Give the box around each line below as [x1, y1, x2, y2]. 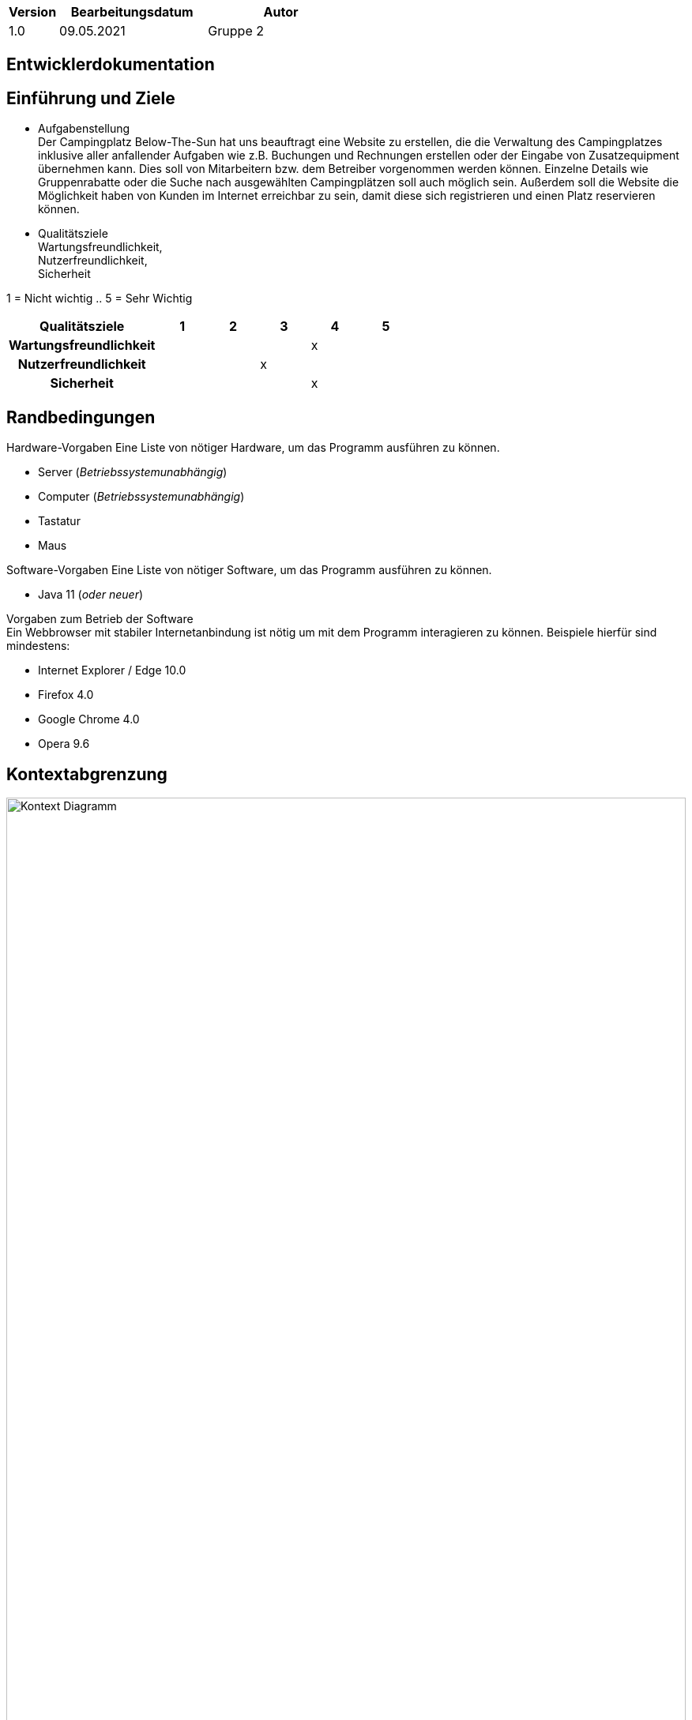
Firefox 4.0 [38, 688, 94, 702]
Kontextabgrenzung [6, 764, 167, 784]
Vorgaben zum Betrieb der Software [6, 612, 194, 626]
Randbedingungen [6, 407, 156, 427]
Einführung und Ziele [6, 88, 175, 108]
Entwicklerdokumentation [6, 54, 215, 75]
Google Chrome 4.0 [38, 712, 140, 727]
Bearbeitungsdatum [70, 4, 194, 20]
